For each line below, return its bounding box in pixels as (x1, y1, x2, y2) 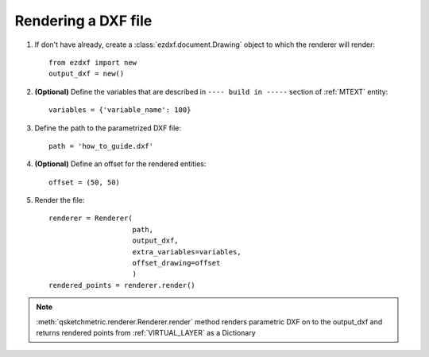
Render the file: (34, 196, 85, 205)
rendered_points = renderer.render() (48, 281, 196, 289)
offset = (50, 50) (48, 177, 121, 187)
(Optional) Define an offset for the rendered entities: (34, 159, 207, 169)
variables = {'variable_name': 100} (48, 106, 191, 114)
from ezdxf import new (48, 58, 137, 67)
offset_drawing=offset (132, 258, 221, 268)
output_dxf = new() (48, 69, 125, 79)
